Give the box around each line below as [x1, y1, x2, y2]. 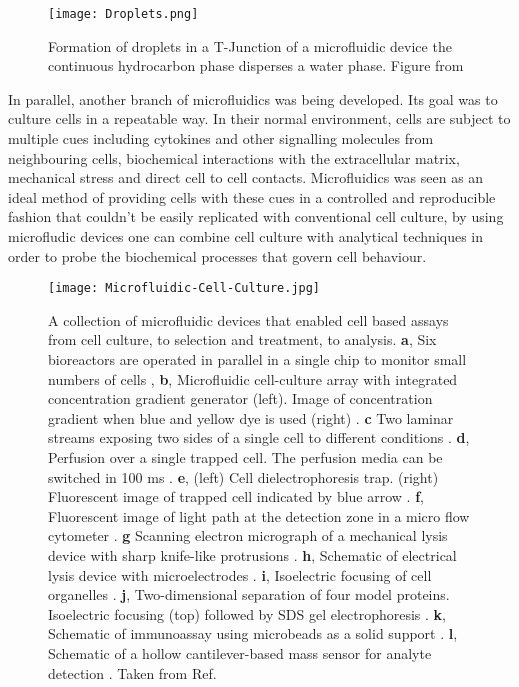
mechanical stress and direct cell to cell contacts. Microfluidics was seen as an [8, 167, 484, 188]
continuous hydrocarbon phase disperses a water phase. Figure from [48, 55, 464, 76]
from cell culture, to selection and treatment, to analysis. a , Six [48, 329, 437, 350]
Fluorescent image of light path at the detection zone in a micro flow [48, 505, 470, 526]
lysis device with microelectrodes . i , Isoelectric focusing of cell [48, 564, 432, 585]
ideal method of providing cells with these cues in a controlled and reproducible [8, 186, 496, 207]
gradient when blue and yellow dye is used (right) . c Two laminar [48, 407, 454, 428]
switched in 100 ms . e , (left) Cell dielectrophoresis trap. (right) [48, 466, 439, 487]
